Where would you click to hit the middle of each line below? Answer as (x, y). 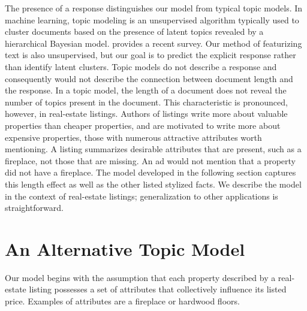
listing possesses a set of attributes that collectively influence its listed (158, 289)
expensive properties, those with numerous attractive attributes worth (133, 137)
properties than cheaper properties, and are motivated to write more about (143, 125)
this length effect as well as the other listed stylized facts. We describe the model (153, 184)
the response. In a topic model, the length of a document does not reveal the (146, 90)
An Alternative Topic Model (125, 248)
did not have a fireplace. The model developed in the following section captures (151, 172)
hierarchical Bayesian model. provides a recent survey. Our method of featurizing (153, 43)
